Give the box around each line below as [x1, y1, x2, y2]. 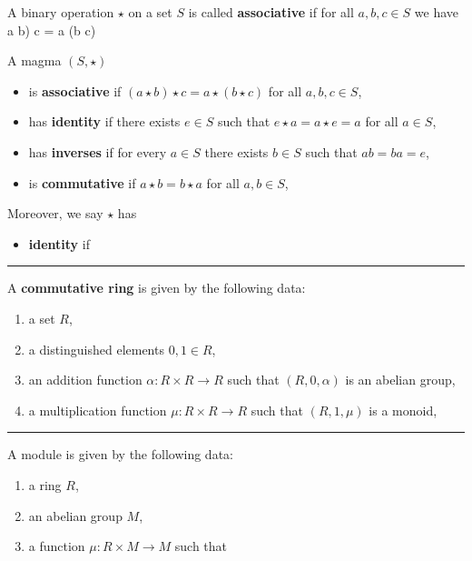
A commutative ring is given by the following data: [7, 278, 306, 297]
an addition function [28, 370, 143, 389]
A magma [7, 51, 62, 70]
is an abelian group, [345, 370, 456, 389]
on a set [128, 3, 172, 21]
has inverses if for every [28, 142, 167, 161]
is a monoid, [369, 400, 438, 419]
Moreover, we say [7, 204, 103, 223]
